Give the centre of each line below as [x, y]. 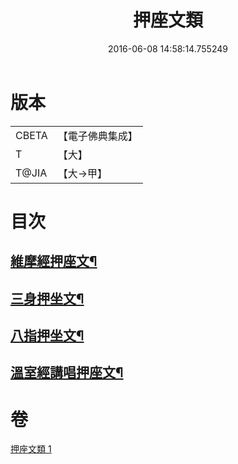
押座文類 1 [31, 449]
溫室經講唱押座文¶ [67, 372]
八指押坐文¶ [47, 336]
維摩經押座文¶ [54, 261]
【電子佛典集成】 [97, 136]
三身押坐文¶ [47, 298]
